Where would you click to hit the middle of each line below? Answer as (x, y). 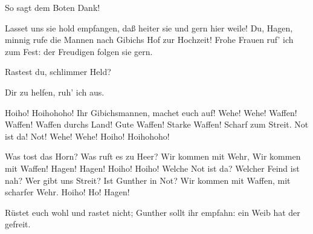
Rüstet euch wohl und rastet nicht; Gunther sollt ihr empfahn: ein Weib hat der (153, 212)
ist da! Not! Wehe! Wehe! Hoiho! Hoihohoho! (87, 136)
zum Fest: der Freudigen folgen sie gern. (79, 51)
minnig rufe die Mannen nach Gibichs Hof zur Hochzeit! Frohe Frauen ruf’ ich (149, 40)
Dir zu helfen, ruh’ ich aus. (55, 92)
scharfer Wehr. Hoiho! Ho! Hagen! (67, 192)
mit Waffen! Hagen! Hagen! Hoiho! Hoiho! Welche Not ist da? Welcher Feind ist (152, 168)
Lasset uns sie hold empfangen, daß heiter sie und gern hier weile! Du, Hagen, (149, 28)
